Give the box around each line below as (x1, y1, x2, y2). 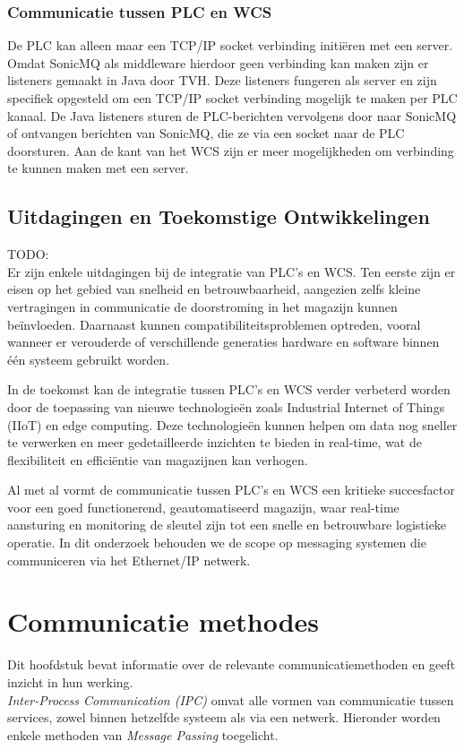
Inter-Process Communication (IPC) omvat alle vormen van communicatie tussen (7, 690, 454, 709)
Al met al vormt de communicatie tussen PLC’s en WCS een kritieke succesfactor (7, 480, 455, 499)
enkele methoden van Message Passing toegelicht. (7, 725, 279, 744)
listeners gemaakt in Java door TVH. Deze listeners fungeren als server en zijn (7, 71, 437, 90)
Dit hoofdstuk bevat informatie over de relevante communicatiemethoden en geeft (7, 655, 456, 674)
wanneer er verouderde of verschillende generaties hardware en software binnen (7, 332, 440, 351)
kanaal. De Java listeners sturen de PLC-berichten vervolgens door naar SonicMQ (7, 106, 457, 125)
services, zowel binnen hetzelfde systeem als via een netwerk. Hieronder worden (7, 708, 441, 727)
